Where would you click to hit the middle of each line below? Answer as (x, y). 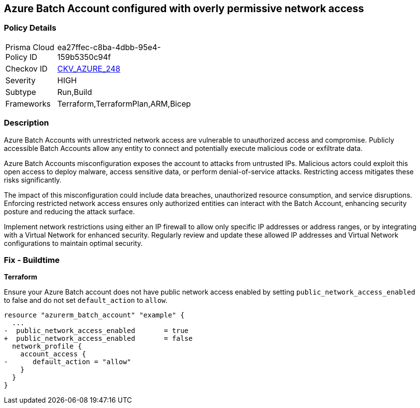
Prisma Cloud (30, 47)
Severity (20, 80)
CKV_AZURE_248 (89, 68)
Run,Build (75, 92)
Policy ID (21, 57)
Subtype (21, 92)
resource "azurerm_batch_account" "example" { (94, 315)
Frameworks (28, 103)
